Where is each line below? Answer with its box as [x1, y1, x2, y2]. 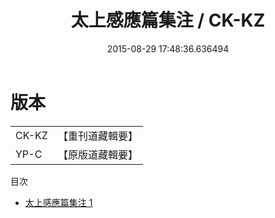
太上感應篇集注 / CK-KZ [70, 9, 266, 32]
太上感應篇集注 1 [24, 196, 93, 208]
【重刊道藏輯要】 [57, 129, 138, 143]
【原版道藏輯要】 [57, 147, 138, 161]
